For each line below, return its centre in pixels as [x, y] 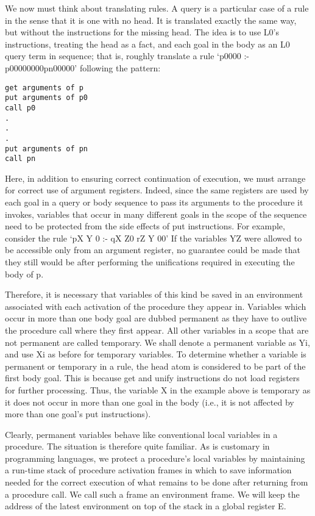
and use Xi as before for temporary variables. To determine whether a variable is [156, 354]
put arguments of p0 [47, 98]
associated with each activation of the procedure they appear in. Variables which [156, 306]
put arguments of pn [47, 149]
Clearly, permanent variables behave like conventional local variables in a [141, 434]
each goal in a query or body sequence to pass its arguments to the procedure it [154, 202]
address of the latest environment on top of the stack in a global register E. [146, 506]
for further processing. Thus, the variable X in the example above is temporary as [158, 389]
